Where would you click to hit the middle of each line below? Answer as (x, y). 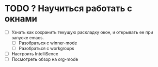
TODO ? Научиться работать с (68, 8)
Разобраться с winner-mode (48, 43)
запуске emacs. (28, 38)
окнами (21, 19)
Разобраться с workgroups (47, 49)
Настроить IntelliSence (35, 54)
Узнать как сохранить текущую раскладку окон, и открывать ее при (82, 32)
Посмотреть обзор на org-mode (45, 59)
